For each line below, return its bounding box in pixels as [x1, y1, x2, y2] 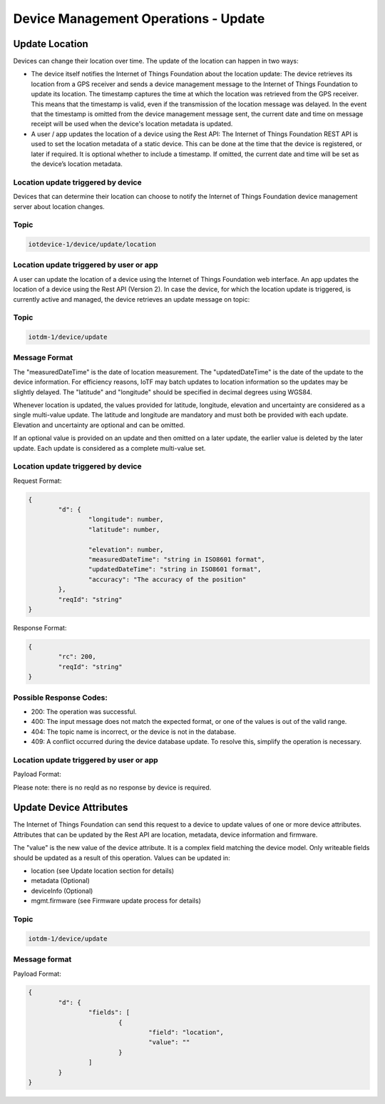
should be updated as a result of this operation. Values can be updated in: [13, 853, 231, 862]
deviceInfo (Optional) [31, 886, 93, 895]
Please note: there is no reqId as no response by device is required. [13, 783, 212, 792]
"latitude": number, [88, 525, 160, 533]
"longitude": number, [88, 516, 164, 523]
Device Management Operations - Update [13, 11, 265, 26]
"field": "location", [148, 1028, 224, 1037]
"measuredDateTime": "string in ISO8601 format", [88, 556, 265, 563]
